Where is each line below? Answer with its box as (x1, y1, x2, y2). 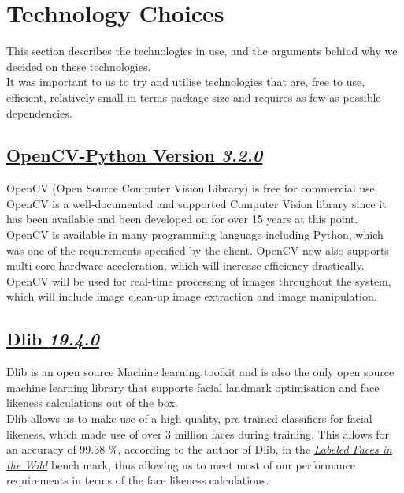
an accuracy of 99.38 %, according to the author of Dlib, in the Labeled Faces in (6, 441, 392, 458)
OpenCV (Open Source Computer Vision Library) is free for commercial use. (6, 180, 378, 196)
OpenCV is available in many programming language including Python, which (6, 226, 384, 243)
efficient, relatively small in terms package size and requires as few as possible (6, 88, 381, 105)
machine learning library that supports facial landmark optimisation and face (6, 379, 380, 395)
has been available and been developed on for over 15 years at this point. (6, 211, 358, 227)
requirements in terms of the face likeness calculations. (6, 472, 269, 488)
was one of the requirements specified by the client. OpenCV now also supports (6, 241, 389, 258)
